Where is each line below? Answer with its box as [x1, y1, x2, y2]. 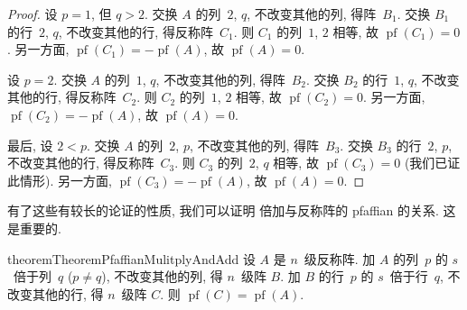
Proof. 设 [7, 5, 58, 23]
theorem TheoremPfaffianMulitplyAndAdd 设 [7, 249, 256, 268]
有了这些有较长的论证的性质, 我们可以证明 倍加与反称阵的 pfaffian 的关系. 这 [7, 201, 456, 220]
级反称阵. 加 [304, 249, 376, 268]
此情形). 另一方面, [7, 170, 112, 189]
